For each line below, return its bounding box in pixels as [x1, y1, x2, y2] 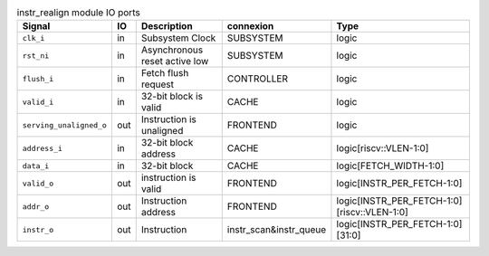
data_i [22, 161, 50, 171]
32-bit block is [140, 90, 204, 103]
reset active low [140, 55, 209, 68]
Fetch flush [140, 67, 189, 80]
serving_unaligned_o [22, 120, 108, 130]
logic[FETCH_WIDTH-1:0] [336, 159, 445, 172]
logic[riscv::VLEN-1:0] [336, 142, 429, 155]
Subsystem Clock [140, 32, 216, 44]
